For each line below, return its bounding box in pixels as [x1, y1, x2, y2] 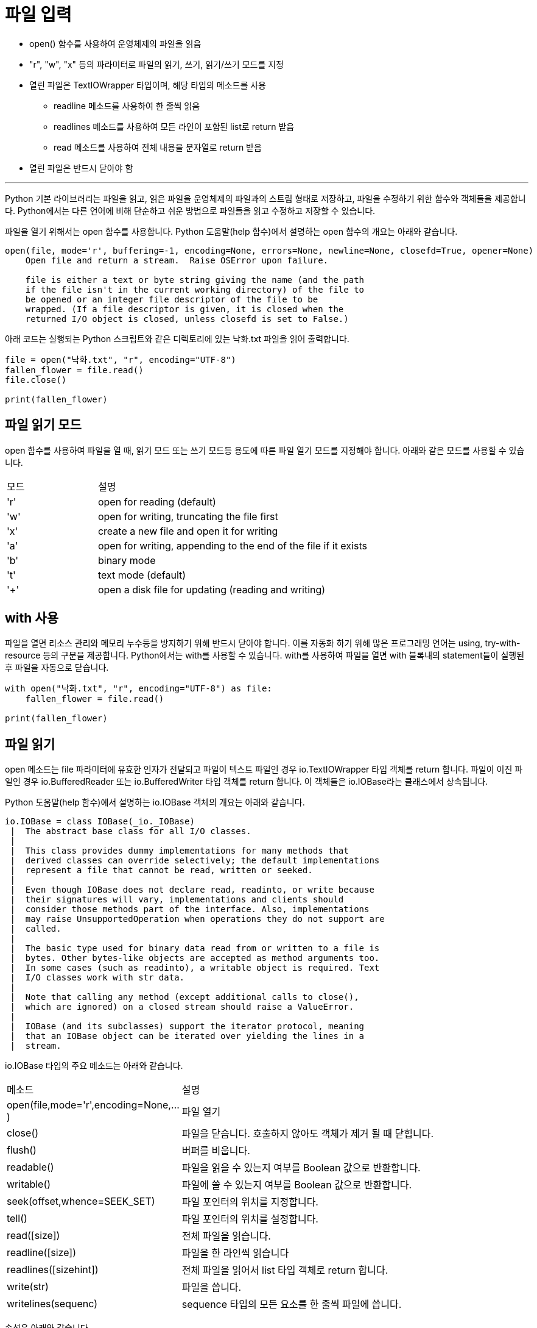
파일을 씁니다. [181, 1281, 242, 1294]
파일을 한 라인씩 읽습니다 [181, 1247, 289, 1260]
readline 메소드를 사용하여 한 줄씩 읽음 [54, 100, 200, 111]
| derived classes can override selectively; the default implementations [10, 855, 380, 866]
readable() [7, 1161, 54, 1174]
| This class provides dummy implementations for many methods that [10, 846, 349, 856]
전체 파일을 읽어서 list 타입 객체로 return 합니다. [181, 1264, 388, 1277]
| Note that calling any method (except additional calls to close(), [10, 992, 359, 1002]
